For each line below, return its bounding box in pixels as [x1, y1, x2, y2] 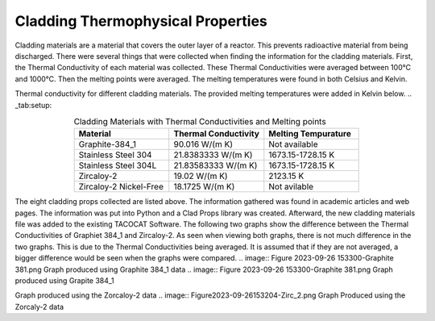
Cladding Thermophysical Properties [14, 12, 267, 30]
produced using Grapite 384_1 [14, 276, 114, 286]
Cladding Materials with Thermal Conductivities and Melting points [73, 116, 326, 127]
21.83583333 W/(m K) [173, 160, 258, 171]
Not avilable [268, 181, 314, 193]
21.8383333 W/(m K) [173, 149, 253, 160]
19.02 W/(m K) [173, 170, 229, 181]
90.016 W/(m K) [173, 139, 234, 150]
